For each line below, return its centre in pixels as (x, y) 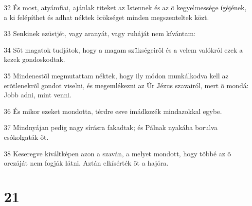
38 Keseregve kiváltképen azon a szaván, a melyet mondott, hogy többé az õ (117, 153)
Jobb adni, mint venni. (38, 95)
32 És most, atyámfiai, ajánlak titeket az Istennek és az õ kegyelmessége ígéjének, (125, 7)
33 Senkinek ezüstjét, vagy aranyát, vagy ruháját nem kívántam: (100, 33)
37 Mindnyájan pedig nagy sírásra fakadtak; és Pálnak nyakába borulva (111, 127)
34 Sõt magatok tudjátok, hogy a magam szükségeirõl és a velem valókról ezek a (124, 49)
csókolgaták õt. (26, 137)
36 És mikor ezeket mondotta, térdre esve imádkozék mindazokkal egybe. (113, 111)
